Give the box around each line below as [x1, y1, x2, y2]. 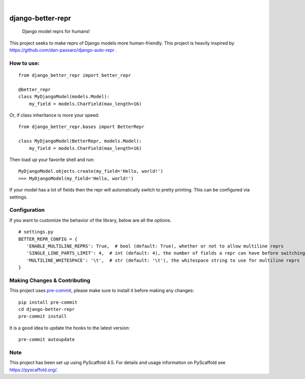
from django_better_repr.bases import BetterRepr [18, 124, 145, 130]
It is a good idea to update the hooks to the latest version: [9, 325, 130, 331]
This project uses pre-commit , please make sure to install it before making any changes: [9, 288, 194, 294]
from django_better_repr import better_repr [18, 73, 132, 78]
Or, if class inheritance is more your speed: [9, 112, 100, 118]
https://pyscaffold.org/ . [9, 366, 58, 373]
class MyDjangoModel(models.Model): [18, 94, 110, 100]
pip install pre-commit [18, 299, 78, 305]
